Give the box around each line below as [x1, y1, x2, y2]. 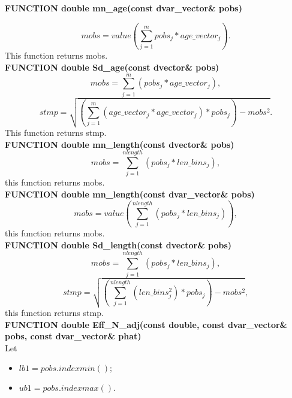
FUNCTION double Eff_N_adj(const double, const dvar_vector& [5, 318, 288, 330]
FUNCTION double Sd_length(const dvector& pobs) [5, 238, 232, 251]
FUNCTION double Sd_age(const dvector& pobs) [5, 60, 219, 73]
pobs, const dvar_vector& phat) [5, 330, 142, 342]
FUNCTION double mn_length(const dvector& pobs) [5, 138, 234, 150]
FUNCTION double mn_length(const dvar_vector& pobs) [5, 187, 255, 200]
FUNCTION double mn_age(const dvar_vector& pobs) [5, 2, 242, 14]
